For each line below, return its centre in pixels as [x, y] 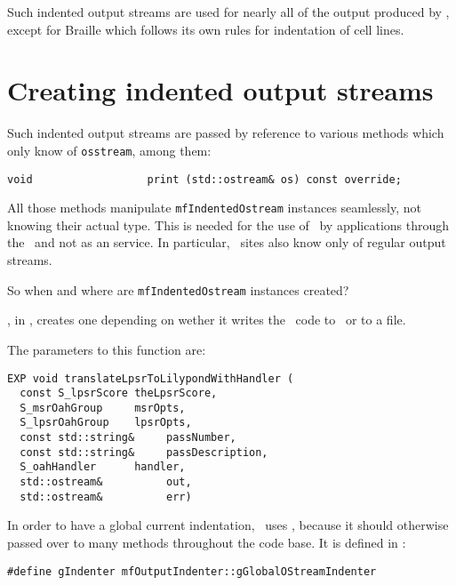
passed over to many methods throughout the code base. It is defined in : [207, 542]
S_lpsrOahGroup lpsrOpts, [106, 423]
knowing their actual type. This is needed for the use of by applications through [228, 224]
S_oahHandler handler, [103, 467]
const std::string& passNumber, [128, 438]
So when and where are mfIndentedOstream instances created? [178, 289]
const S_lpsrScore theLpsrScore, [119, 393]
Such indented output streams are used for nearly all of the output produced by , [228, 12]
